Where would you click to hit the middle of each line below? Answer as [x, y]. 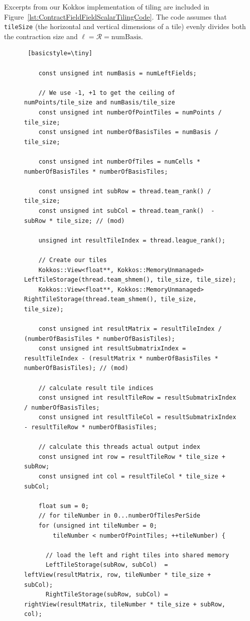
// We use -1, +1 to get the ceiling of [107, 93]
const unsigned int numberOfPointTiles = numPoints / [130, 112]
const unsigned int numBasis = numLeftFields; [117, 73]
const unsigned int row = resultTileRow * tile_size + [132, 457]
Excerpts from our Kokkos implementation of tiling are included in [107, 7]
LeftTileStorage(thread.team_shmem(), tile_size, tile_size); [130, 280]
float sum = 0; [64, 506]
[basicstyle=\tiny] [60, 53]
